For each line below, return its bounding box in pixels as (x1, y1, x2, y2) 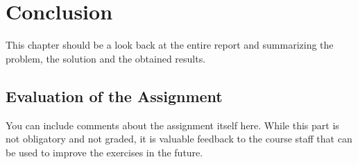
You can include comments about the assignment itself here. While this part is (6, 117, 339, 132)
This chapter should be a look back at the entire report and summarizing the (6, 38, 334, 52)
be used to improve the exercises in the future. (6, 145, 203, 159)
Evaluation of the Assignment (6, 85, 223, 106)
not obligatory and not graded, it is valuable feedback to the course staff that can (6, 131, 352, 146)
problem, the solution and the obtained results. (6, 51, 206, 65)
